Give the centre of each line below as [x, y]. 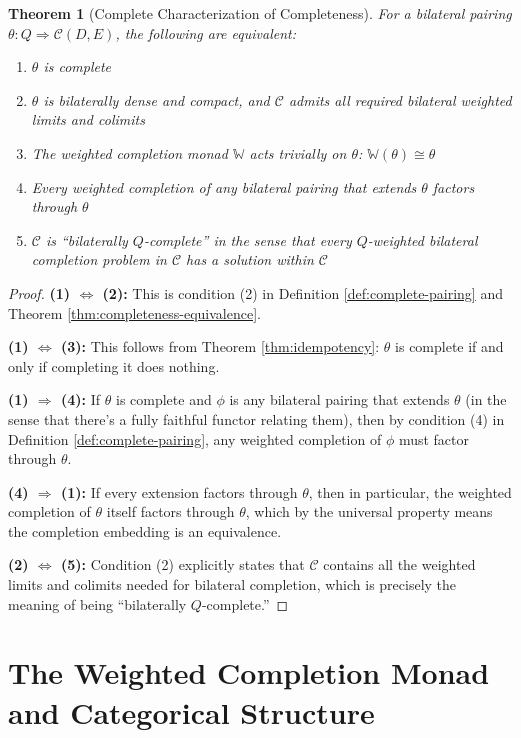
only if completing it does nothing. [114, 365]
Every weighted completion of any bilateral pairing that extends [224, 186]
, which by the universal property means [369, 511]
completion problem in [99, 259]
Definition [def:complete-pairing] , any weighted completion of [195, 438]
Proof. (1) [39, 292]
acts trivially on [298, 152]
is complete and [163, 399]
